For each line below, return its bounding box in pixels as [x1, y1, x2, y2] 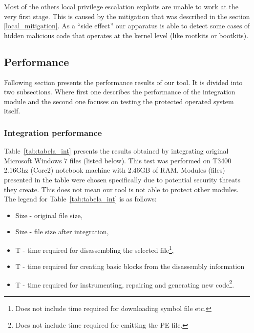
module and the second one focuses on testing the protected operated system [4, 96, 234, 106]
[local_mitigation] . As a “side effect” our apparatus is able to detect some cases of [4, 21, 250, 31]
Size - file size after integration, [15, 226, 109, 237]
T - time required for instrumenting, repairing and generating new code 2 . [15, 278, 234, 289]
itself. [4, 106, 21, 116]
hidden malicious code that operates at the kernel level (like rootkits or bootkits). [4, 30, 249, 40]
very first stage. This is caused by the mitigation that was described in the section [4, 11, 250, 21]
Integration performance [4, 126, 102, 138]
